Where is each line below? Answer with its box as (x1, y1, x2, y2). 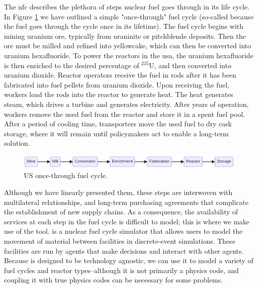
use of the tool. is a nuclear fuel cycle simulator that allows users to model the (4, 226, 243, 236)
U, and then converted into (149, 60, 232, 70)
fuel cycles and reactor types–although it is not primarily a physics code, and (4, 265, 239, 275)
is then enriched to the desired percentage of (4, 60, 139, 70)
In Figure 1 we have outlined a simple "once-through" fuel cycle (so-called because (4, 11, 254, 21)
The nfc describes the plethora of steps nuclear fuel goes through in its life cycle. (4, 1, 250, 11)
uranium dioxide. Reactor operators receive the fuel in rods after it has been (4, 70, 236, 80)
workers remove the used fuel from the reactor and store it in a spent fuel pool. (4, 108, 245, 119)
